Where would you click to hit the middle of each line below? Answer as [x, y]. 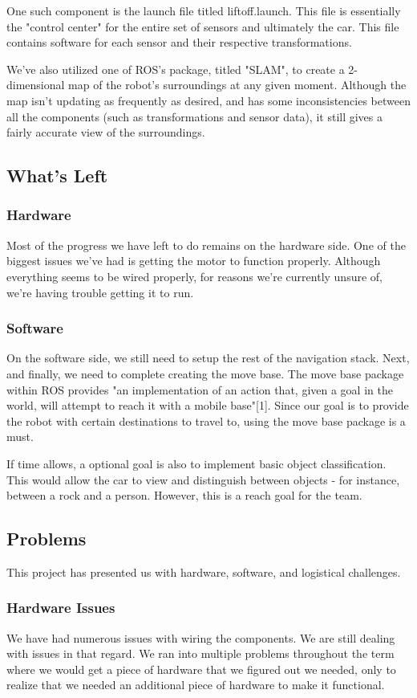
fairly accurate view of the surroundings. [106, 132]
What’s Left [57, 176]
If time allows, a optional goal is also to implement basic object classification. [196, 463]
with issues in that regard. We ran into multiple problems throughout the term [200, 653]
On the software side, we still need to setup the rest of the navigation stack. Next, [208, 358]
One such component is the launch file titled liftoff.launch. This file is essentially [204, 10]
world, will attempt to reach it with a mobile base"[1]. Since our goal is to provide [208, 405]
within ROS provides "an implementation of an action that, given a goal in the [200, 389]
